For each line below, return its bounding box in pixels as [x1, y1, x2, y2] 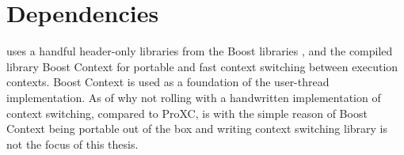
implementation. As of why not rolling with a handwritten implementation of [6, 89, 381, 105]
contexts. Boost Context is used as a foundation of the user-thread [6, 74, 330, 90]
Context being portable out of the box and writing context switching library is [6, 120, 388, 137]
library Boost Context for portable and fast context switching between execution [6, 58, 398, 74]
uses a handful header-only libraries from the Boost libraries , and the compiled [6, 43, 393, 59]
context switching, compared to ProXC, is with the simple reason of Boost [6, 104, 368, 121]
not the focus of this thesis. [6, 135, 139, 152]
